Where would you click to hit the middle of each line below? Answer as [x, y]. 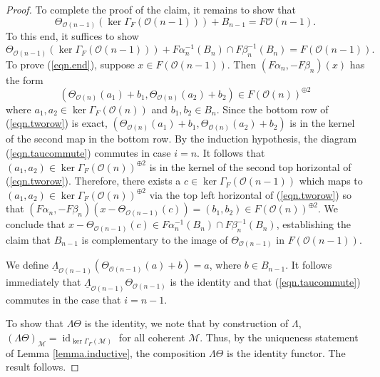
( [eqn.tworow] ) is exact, [57, 123]
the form [25, 79]
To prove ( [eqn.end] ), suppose [70, 64]
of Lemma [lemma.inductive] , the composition [106, 352]
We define [27, 265]
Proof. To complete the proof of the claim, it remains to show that [151, 9]
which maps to [331, 181]
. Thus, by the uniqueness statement [279, 337]
